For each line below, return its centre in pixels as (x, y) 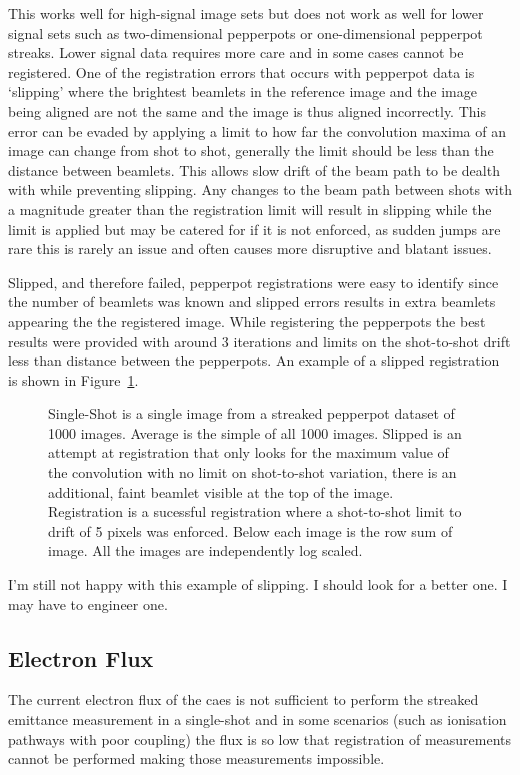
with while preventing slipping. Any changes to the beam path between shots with (260, 189)
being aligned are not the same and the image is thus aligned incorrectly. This (247, 110)
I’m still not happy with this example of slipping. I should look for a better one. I (258, 584)
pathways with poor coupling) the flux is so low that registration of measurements (260, 738)
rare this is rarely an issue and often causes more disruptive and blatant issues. (250, 248)
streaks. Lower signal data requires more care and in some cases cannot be (236, 52)
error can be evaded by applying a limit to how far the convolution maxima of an (257, 130)
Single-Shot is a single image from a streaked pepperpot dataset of (251, 413)
